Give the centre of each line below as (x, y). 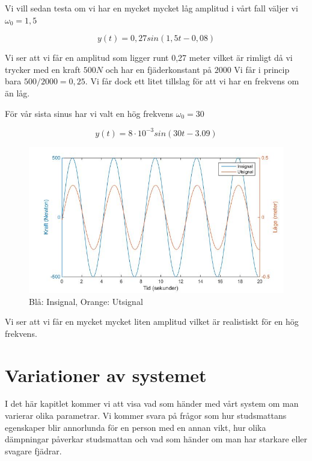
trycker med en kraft (43, 69)
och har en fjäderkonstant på (159, 69)
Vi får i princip (262, 69)
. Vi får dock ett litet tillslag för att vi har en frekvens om (192, 81)
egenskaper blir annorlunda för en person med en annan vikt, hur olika (136, 427)
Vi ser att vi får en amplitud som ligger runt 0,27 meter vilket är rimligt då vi (149, 58)
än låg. (17, 93)
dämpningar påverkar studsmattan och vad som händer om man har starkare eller (156, 439)
